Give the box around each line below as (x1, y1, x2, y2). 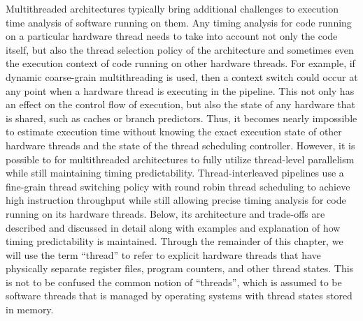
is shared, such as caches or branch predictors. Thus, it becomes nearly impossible (6, 110, 357, 125)
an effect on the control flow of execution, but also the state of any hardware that (6, 97, 355, 112)
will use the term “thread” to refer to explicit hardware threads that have (6, 247, 321, 262)
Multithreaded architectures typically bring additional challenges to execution (6, 1, 339, 15)
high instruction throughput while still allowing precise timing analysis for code (6, 193, 346, 207)
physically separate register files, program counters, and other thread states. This (6, 261, 354, 276)
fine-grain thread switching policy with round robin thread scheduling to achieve (6, 179, 350, 193)
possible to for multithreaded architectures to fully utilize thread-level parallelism (6, 151, 355, 166)
